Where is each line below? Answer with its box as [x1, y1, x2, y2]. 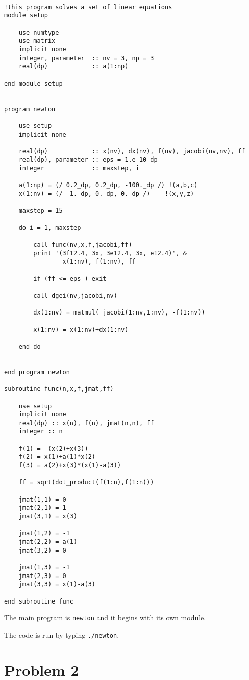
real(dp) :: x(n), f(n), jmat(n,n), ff [18, 419, 154, 427]
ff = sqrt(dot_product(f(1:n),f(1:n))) [18, 479, 154, 486]
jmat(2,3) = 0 [18, 572, 66, 580]
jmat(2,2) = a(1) [18, 538, 78, 545]
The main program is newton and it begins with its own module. [4, 612, 206, 623]
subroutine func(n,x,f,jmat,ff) [4, 385, 114, 393]
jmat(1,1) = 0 [18, 495, 66, 503]
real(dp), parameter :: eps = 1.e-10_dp [18, 156, 158, 164]
